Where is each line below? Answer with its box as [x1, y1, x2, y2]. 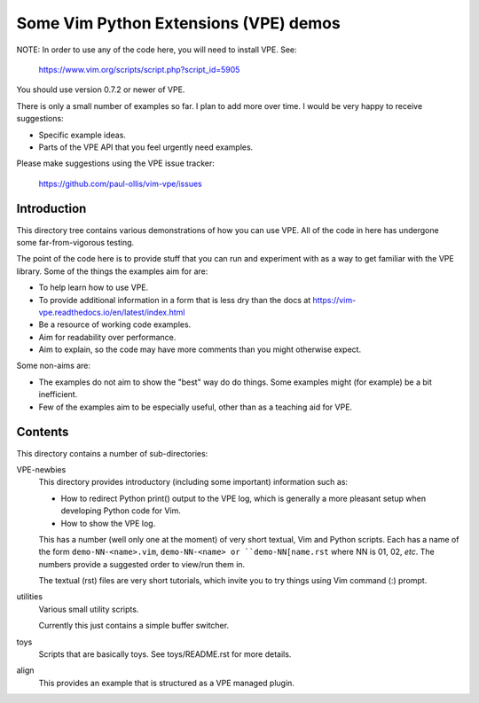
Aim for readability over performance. [38, 332, 177, 342]
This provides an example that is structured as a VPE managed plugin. [38, 677, 294, 688]
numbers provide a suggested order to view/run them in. [38, 558, 246, 569]
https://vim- [312, 294, 357, 305]
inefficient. [38, 389, 78, 400]
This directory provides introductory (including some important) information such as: [38, 477, 349, 488]
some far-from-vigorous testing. [16, 237, 135, 247]
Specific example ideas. [38, 129, 126, 140]
